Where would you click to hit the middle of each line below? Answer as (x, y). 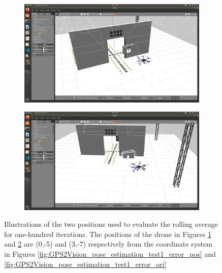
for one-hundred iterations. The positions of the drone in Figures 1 (108, 234)
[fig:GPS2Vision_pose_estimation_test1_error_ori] (85, 264)
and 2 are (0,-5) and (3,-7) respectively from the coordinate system (108, 244)
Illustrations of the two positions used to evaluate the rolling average (111, 224)
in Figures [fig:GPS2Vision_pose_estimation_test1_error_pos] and (110, 253)
